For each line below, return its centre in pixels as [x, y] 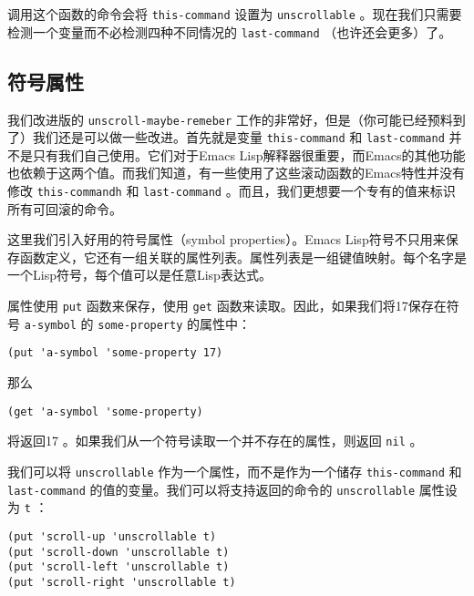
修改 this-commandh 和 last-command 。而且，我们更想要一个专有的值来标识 [232, 191]
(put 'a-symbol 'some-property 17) [115, 353]
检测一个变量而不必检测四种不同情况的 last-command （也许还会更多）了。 [230, 31]
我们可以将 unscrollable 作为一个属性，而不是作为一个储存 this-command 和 [235, 471]
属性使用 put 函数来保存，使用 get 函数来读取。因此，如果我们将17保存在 [227, 306]
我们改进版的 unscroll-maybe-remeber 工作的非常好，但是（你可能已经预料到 [237, 119]
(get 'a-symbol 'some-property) [105, 411]
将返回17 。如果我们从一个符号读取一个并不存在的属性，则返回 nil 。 [215, 441]
